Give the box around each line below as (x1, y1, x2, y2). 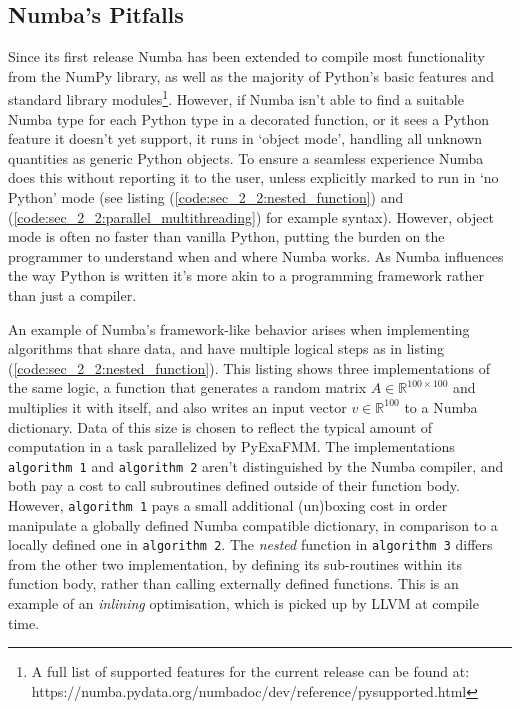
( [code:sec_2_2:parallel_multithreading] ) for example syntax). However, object (8, 206, 495, 227)
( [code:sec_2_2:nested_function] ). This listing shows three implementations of (8, 357, 491, 378)
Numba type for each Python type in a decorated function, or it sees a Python (8, 108, 489, 129)
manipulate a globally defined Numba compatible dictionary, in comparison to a (8, 514, 498, 535)
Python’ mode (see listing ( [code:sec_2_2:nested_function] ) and (8, 187, 404, 208)
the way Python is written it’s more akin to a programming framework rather (8, 265, 484, 286)
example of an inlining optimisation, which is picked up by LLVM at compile (8, 593, 479, 614)
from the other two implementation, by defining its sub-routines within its (8, 553, 462, 574)
